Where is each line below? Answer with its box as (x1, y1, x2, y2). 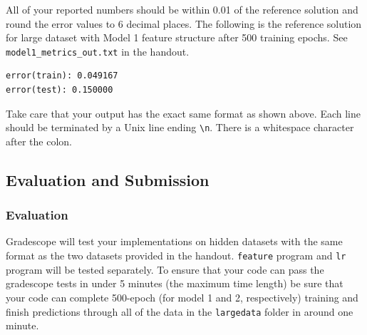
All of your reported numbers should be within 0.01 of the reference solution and (6, 2, 358, 16)
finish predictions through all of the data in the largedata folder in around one (6, 304, 353, 319)
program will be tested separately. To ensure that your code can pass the (6, 262, 324, 277)
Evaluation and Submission (6, 168, 210, 190)
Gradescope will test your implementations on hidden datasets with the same (6, 234, 343, 249)
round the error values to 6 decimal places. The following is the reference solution (6, 16, 362, 31)
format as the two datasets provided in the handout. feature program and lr (6, 248, 346, 263)
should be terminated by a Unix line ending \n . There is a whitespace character (6, 120, 354, 135)
